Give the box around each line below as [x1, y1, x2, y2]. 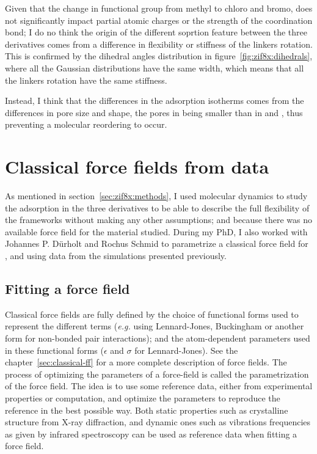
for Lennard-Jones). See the [134, 343, 238, 356]
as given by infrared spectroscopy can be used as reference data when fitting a [5, 427, 297, 440]
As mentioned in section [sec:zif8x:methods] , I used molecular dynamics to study [5, 189, 308, 202]
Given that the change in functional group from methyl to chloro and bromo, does [5, 2, 313, 14]
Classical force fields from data [5, 154, 269, 179]
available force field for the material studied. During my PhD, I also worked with [5, 225, 308, 238]
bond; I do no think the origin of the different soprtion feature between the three [5, 26, 307, 38]
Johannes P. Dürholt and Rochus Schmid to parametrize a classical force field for [5, 237, 308, 250]
